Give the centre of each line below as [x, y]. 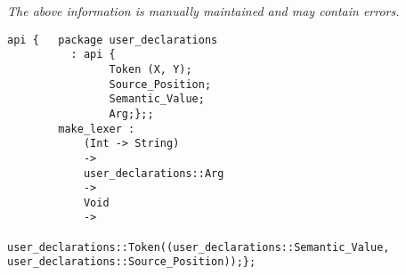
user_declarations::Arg [154, 173]
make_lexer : [97, 129]
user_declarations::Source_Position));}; [132, 262]
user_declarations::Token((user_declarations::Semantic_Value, [199, 247]
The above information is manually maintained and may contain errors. [203, 11]
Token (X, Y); [150, 69]
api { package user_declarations [113, 40]
